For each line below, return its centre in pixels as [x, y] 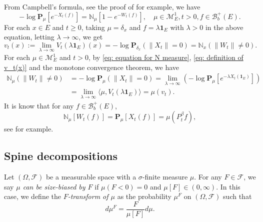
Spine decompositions [61, 156]
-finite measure [165, 177]
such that [237, 196]
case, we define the [32, 196]
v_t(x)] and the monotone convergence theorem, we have [92, 67]
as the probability [144, 196]
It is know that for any [39, 105]
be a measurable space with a [91, 177]
